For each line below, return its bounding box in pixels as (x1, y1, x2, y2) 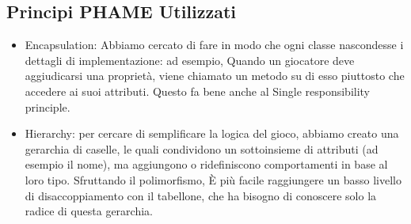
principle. (25, 98, 70, 115)
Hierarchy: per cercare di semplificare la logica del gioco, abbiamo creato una (25, 125, 399, 142)
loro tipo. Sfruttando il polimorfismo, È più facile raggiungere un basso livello (25, 171, 401, 188)
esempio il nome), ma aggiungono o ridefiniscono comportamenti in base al (25, 156, 388, 173)
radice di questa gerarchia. (25, 203, 153, 219)
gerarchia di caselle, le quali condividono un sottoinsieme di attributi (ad (25, 140, 379, 157)
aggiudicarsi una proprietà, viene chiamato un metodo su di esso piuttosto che (25, 67, 405, 84)
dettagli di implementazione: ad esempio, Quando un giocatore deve (25, 51, 355, 68)
